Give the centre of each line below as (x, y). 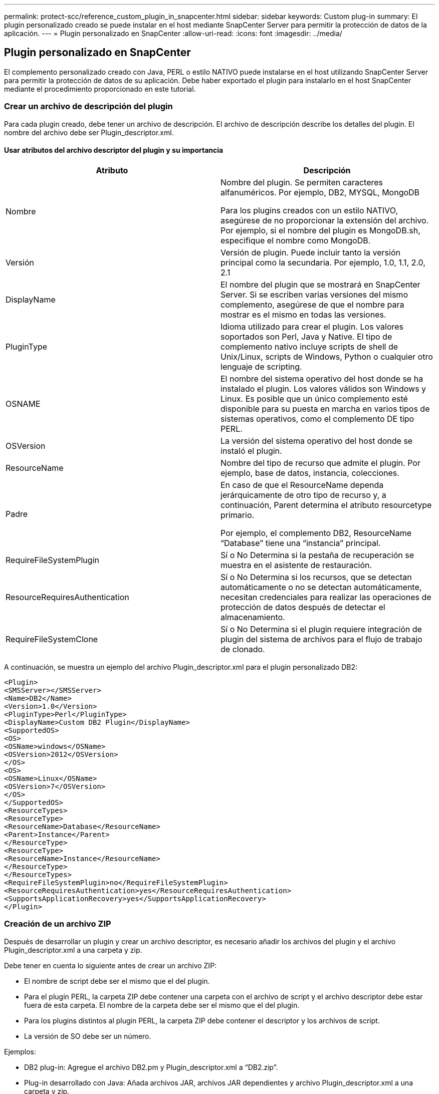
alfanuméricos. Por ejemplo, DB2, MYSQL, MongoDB (320, 192)
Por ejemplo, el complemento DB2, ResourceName (316, 533)
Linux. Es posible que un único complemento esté (314, 398)
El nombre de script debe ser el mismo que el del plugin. (117, 981)
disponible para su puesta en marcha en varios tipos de (325, 408)
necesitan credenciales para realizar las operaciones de (326, 597)
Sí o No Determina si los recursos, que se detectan (316, 577)
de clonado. (243, 649)
